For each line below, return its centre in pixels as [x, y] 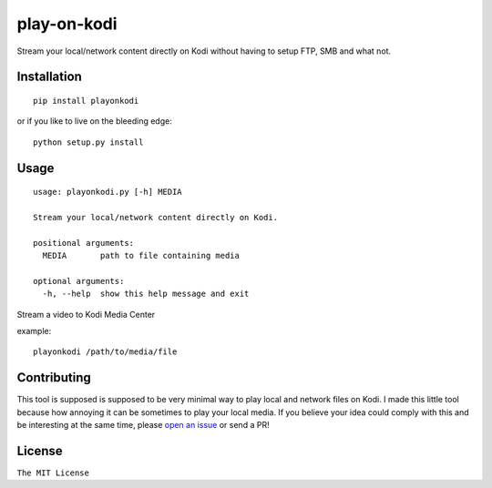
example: [34, 331]
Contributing [54, 378]
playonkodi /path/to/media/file [105, 352]
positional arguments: [84, 243]
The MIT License [53, 473]
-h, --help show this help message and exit [146, 294]
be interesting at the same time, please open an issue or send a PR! [143, 425]
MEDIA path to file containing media [141, 256]
